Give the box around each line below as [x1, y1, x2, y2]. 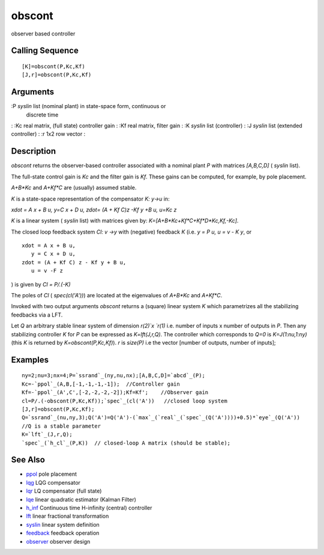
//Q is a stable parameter [22, 422, 101, 429]
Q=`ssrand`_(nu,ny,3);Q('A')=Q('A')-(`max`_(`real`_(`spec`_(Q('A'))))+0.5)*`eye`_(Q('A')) [22, 414, 300, 421]
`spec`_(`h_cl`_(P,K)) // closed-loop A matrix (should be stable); [22, 439, 231, 446]
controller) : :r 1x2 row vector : [11, 130, 86, 138]
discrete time [26, 111, 59, 118]
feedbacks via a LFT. [11, 311, 63, 318]
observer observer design [26, 538, 91, 545]
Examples [11, 354, 49, 365]
